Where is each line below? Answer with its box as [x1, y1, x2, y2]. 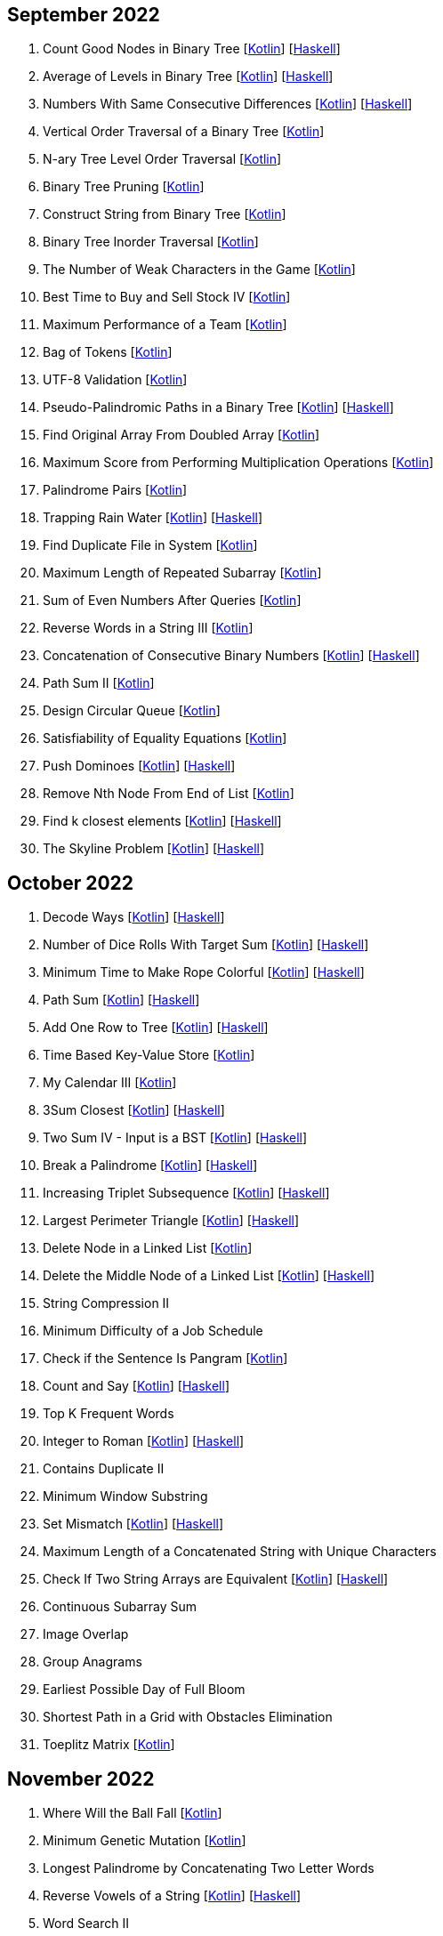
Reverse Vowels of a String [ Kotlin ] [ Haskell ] [43, 1888, 302, 1904]
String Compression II [43, 1295, 170, 1311]
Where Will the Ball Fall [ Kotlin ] [43, 1805, 222, 1821]
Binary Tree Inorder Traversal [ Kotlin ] [43, 234, 259, 250]
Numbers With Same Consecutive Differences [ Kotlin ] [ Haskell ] [43, 96, 413, 112]
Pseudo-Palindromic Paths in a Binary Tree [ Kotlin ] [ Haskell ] [43, 399, 394, 415]
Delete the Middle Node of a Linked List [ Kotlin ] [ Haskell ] [43, 1268, 375, 1284]
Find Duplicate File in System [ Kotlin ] [43, 537, 258, 553]
